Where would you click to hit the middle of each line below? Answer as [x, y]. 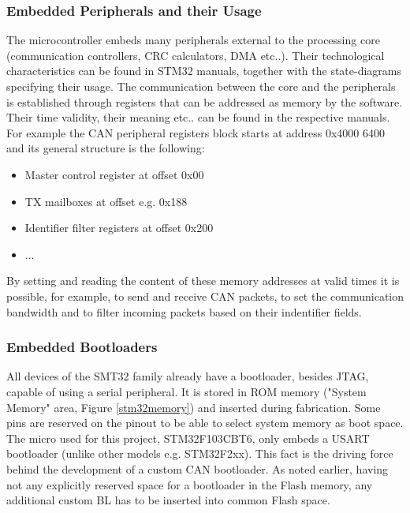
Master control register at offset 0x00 [114, 174]
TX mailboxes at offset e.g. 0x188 [106, 201]
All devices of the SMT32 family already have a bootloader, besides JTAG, [188, 376]
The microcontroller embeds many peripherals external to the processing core [193, 40]
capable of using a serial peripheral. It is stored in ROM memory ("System [186, 391]
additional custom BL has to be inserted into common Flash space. [168, 500]
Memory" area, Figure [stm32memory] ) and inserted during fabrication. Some [194, 407]
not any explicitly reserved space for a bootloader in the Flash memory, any [190, 484]
